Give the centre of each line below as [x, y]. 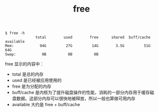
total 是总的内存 [28, 74]
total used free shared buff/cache [93, 37]
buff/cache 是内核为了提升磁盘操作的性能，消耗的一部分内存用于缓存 [81, 93]
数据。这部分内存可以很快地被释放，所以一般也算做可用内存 [76, 98]
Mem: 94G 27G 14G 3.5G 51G [78, 46]
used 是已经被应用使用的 [37, 80]
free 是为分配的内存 [32, 86]
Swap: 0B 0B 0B [52, 54]
